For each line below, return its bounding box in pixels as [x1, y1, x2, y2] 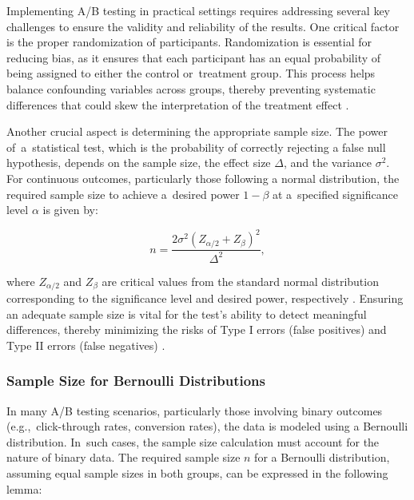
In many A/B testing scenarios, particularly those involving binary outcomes [6, 402, 383, 419]
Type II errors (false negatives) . [6, 336, 165, 353]
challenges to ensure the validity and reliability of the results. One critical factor [6, 18, 400, 34]
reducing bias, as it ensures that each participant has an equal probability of [6, 49, 381, 65]
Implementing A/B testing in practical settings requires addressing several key [6, 2, 391, 18]
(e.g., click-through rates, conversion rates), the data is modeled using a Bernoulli [6, 418, 408, 435]
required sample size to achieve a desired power [6, 185, 240, 202]
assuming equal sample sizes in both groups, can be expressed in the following [6, 465, 388, 482]
